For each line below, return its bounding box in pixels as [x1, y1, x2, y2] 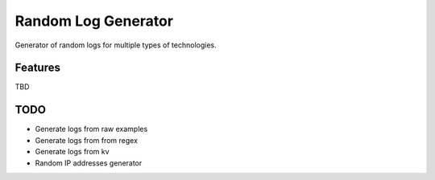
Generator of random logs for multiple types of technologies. [14, 40, 217, 50]
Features [14, 61, 60, 75]
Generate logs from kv [35, 147, 110, 157]
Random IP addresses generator [35, 157, 143, 168]
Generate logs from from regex [35, 135, 139, 145]
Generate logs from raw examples [35, 125, 148, 134]
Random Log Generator [14, 12, 173, 30]
